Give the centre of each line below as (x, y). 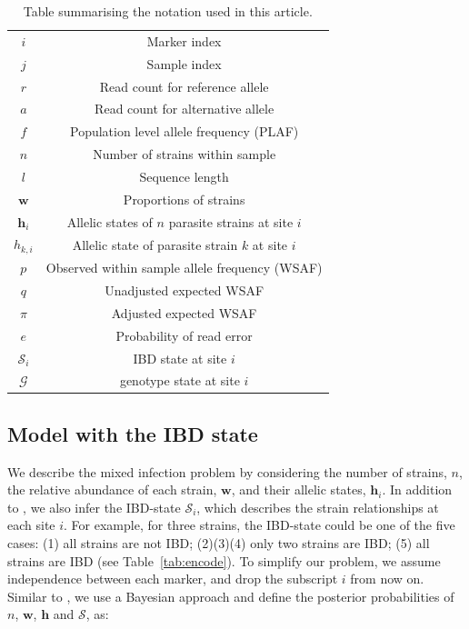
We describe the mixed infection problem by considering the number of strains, (227, 471)
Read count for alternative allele (185, 109)
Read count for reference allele (184, 86)
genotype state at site (180, 380)
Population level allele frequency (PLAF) (184, 131)
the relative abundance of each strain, (112, 489)
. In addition (417, 489)
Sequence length (184, 176)
